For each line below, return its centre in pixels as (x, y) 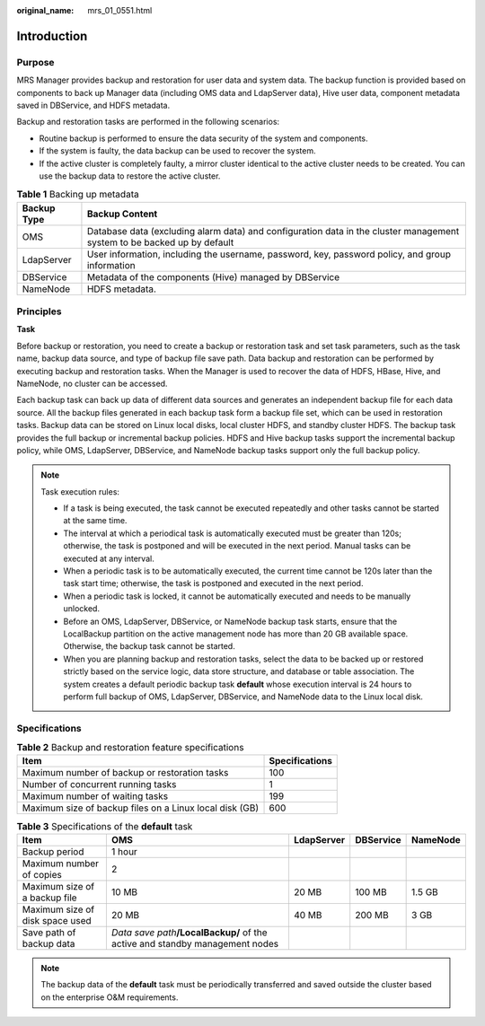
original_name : (45, 10)
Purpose (35, 62)
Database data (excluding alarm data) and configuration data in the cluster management (273, 231)
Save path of (49, 932)
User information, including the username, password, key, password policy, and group (269, 254)
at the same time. (95, 521)
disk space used (57, 920)
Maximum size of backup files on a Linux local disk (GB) (141, 808)
